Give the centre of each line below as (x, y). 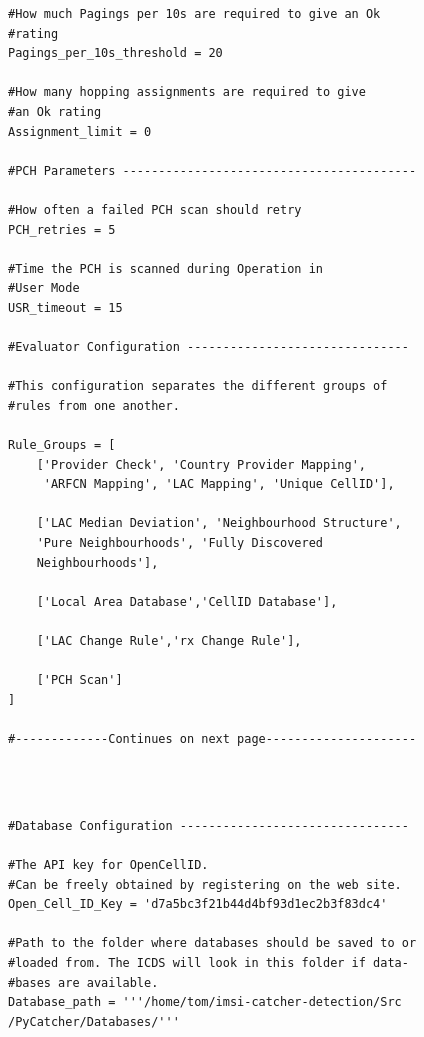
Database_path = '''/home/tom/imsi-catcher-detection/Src (205, 1002)
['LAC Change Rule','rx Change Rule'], (169, 641)
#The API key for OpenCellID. (108, 864)
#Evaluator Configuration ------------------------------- (208, 347)
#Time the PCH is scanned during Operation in (165, 268)
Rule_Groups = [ (62, 445)
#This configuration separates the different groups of (198, 386)
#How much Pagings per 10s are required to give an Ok (194, 14)
